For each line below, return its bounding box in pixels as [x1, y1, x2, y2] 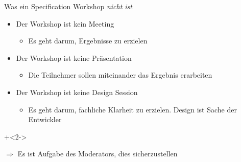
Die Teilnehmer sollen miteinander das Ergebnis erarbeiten [28, 70, 212, 80]
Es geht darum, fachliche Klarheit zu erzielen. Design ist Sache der [28, 104, 237, 114]
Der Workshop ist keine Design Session [16, 86, 138, 97]
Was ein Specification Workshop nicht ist [4, 1, 132, 11]
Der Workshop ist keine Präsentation [16, 52, 132, 63]
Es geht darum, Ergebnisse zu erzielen [28, 35, 148, 46]
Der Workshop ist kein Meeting [16, 18, 114, 29]
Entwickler [28, 114, 62, 125]
